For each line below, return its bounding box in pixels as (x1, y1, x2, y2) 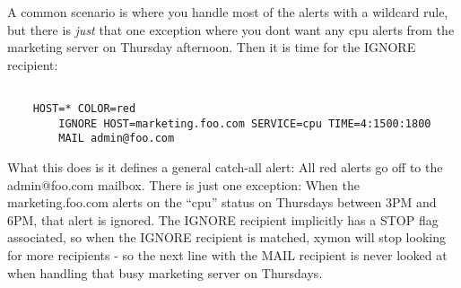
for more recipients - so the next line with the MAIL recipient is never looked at (7, 245, 448, 264)
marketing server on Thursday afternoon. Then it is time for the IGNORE (7, 38, 416, 57)
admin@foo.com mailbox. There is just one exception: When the (7, 175, 360, 194)
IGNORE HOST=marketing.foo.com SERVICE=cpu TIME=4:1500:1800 (58, 117, 431, 130)
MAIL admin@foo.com (58, 132, 175, 145)
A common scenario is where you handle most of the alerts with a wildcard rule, (7, 3, 448, 21)
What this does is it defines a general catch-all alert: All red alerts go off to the (7, 158, 443, 176)
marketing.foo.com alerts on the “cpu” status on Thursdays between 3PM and (7, 193, 437, 212)
